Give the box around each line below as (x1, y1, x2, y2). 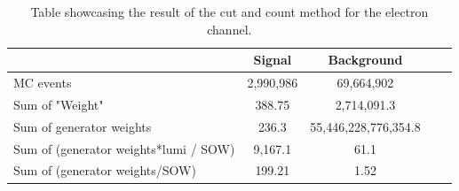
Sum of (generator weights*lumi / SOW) (13, 139, 235, 157)
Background (328, 50, 403, 69)
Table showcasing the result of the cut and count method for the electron (30, 3, 429, 20)
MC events (13, 73, 72, 92)
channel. (207, 19, 252, 38)
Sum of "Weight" (13, 95, 104, 113)
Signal (253, 50, 292, 69)
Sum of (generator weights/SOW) (13, 161, 196, 180)
